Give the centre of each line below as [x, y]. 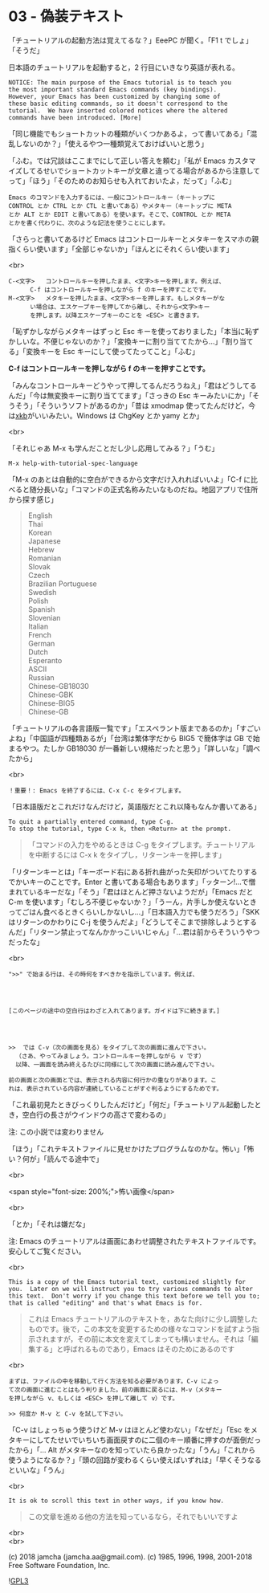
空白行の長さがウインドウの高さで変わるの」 [96, 1114]
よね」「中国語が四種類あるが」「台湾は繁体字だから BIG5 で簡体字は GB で [131, 738]
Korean [40, 532]
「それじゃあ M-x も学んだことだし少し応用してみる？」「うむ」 [114, 448]
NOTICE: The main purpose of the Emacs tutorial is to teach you [120, 82]
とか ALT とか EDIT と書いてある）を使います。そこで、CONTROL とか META [120, 214]
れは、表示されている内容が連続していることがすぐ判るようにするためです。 [116, 1089]
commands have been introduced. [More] [75, 117]
